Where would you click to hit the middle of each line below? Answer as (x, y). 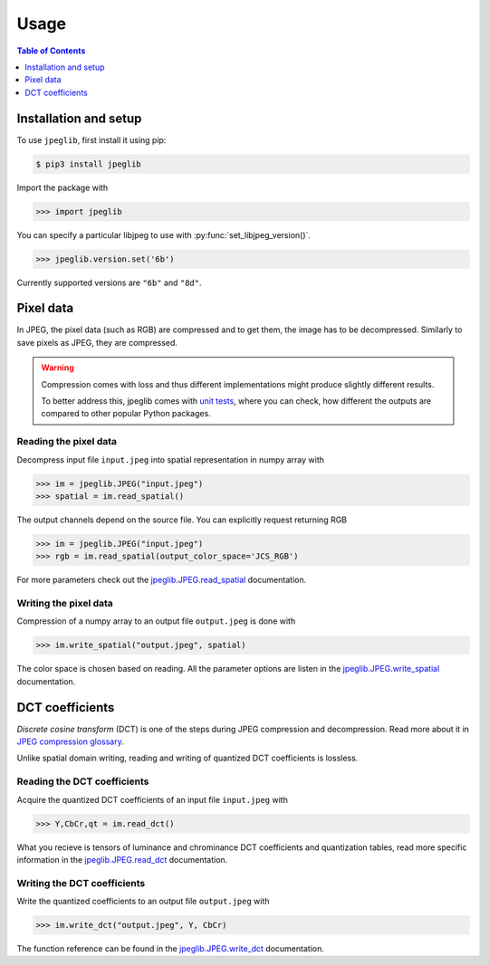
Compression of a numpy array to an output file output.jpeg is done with (156, 621)
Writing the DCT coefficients (81, 883)
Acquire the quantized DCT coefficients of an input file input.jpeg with (153, 799)
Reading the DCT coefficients (83, 781)
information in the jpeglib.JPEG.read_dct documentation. (122, 859)
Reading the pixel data (67, 442)
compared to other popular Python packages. (126, 414)
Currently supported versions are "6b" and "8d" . (109, 282)
